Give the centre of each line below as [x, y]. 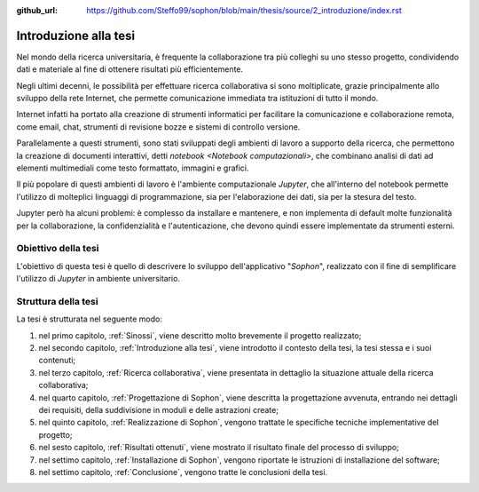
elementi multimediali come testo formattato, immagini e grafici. [133, 168]
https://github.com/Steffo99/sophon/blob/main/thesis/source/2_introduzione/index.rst [244, 10]
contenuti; [57, 361]
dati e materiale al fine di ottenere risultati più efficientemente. [130, 69]
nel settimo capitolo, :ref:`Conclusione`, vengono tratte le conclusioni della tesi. [183, 472]
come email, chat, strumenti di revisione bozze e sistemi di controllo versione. [158, 127]
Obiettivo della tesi [58, 249]
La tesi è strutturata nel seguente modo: [90, 319]
